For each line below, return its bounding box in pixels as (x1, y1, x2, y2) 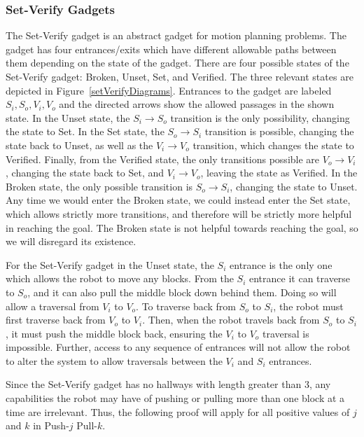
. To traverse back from (136, 298, 236, 313)
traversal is (262, 326, 309, 340)
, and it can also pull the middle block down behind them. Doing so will (27, 284, 337, 299)
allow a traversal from (6, 298, 99, 313)
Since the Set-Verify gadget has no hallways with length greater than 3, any (6, 377, 331, 391)
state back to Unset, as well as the (6, 137, 153, 152)
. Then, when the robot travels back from (142, 312, 320, 327)
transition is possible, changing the (204, 124, 354, 139)
